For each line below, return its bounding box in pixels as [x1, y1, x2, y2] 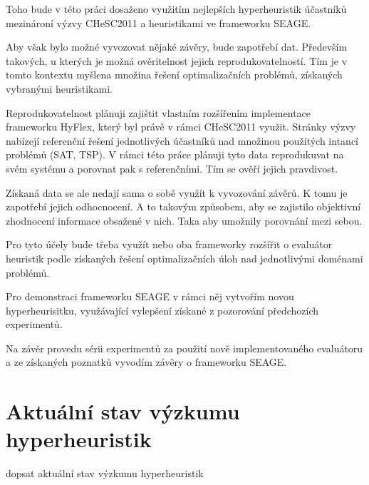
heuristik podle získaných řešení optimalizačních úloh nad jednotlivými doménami [6, 250, 363, 265]
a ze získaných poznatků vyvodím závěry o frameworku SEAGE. [6, 354, 287, 369]
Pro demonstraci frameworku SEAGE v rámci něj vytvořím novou [6, 289, 294, 304]
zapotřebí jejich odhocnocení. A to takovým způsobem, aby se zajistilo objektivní [6, 199, 361, 214]
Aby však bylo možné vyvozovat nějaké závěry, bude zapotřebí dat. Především [6, 39, 348, 54]
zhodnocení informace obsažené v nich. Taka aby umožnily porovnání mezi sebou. [6, 213, 363, 228]
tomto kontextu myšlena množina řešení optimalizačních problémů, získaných [6, 67, 343, 82]
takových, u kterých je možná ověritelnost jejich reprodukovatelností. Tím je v [6, 53, 348, 68]
